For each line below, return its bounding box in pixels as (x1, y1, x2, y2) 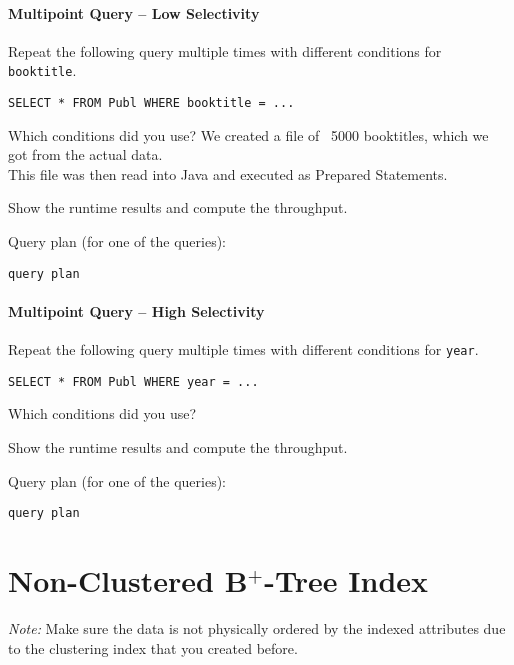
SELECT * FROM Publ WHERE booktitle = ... (8, 96, 295, 111)
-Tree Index (264, 560, 429, 601)
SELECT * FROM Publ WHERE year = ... (8, 374, 259, 389)
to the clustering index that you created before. (8, 637, 298, 658)
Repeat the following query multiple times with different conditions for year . (8, 339, 479, 360)
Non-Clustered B (8, 560, 248, 601)
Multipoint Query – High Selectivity (8, 300, 265, 321)
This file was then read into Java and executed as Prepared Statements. (8, 163, 448, 184)
